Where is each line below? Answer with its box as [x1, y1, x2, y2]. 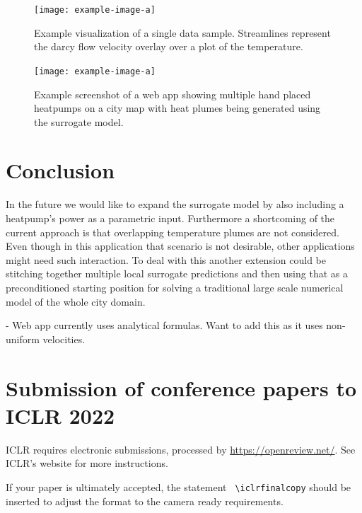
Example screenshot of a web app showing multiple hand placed [34, 86, 311, 101]
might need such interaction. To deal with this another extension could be [6, 252, 326, 267]
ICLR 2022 [6, 400, 115, 430]
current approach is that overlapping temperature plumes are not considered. [6, 224, 339, 239]
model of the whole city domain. [6, 294, 146, 309]
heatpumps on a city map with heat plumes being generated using [34, 100, 321, 115]
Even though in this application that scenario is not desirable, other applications [6, 238, 355, 253]
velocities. [42, 331, 86, 346]
